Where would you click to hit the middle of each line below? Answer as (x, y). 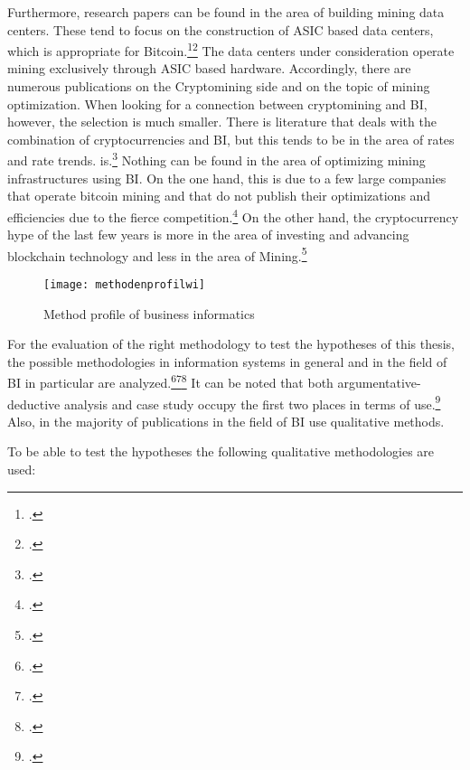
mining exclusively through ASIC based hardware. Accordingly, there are (209, 68)
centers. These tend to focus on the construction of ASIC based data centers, (221, 29)
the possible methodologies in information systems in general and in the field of (227, 361)
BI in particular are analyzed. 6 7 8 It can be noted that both (170, 381)
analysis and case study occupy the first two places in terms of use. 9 (252, 402)
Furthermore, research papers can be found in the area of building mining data (226, 12)
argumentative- (379, 383)
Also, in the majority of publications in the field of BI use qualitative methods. (226, 421)
